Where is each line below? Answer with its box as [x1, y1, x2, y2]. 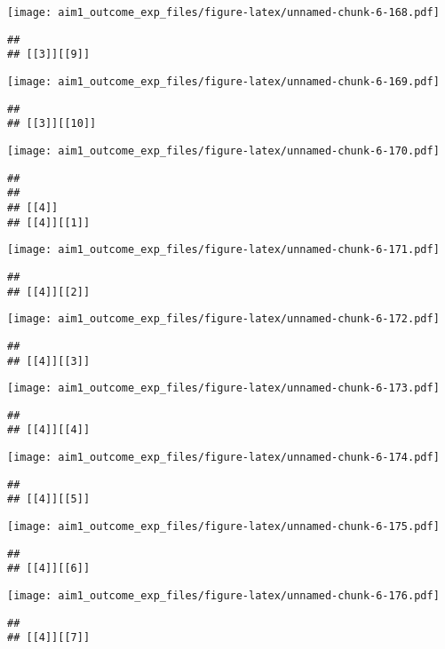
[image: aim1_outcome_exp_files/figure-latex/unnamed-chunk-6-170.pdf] [7, 144, 440, 157]
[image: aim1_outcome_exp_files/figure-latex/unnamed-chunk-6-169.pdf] [7, 75, 440, 88]
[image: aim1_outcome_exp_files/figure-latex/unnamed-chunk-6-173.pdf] [7, 382, 440, 395]
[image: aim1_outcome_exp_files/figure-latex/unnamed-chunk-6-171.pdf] [7, 243, 440, 257]
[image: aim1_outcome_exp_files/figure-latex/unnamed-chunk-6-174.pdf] [7, 451, 440, 464]
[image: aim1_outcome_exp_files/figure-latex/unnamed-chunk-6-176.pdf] [7, 590, 440, 603]
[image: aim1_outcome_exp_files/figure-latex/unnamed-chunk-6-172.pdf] [7, 313, 440, 326]
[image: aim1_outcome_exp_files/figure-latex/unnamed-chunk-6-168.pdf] [7, 6, 440, 19]
